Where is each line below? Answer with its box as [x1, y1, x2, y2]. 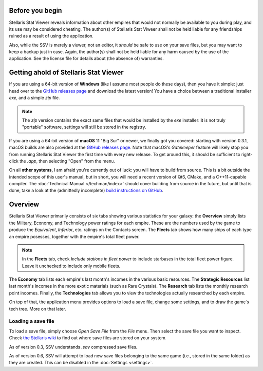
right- [241, 151, 253, 157]
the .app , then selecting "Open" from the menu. [19, 158, 115, 164]
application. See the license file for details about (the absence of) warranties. [9, 56, 164, 61]
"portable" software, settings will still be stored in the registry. [22, 124, 146, 130]
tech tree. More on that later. [9, 306, 67, 312]
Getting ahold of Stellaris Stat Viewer [9, 68, 124, 77]
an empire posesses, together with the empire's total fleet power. [9, 234, 140, 239]
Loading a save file [9, 318, 55, 325]
